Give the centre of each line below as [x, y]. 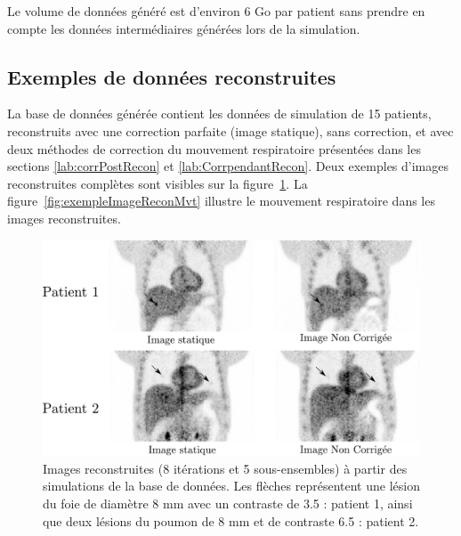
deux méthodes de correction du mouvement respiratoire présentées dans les [214, 148]
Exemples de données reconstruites [172, 76]
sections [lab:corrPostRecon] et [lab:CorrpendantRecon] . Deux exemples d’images [228, 166]
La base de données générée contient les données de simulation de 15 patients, [219, 114]
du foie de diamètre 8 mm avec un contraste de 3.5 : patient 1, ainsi [228, 503]
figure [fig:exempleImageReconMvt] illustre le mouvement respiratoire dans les [221, 201]
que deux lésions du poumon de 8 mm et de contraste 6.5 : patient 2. [231, 520]
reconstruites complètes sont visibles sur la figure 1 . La [158, 183]
